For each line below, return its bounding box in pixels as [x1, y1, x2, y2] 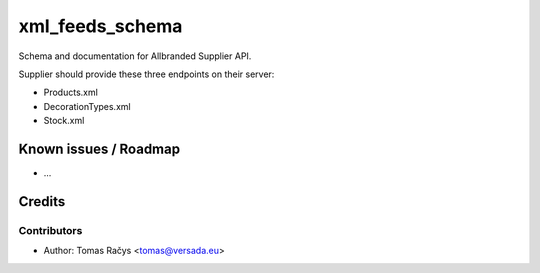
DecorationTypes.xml [43, 100, 131, 112]
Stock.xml [43, 115, 85, 127]
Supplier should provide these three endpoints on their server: [18, 68, 275, 80]
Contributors [18, 223, 83, 237]
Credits [18, 193, 66, 210]
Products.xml [43, 86, 99, 99]
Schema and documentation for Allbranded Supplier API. [18, 50, 252, 62]
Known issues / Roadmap [18, 140, 180, 157]
